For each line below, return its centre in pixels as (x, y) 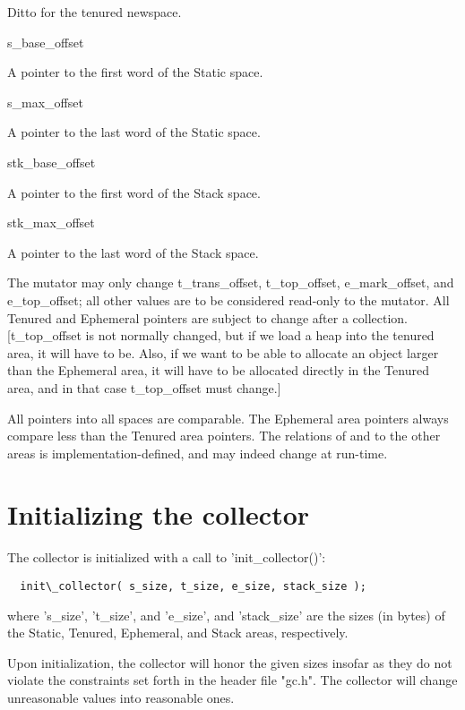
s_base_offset (46, 42)
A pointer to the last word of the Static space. (134, 132)
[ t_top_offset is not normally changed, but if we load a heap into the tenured (221, 335)
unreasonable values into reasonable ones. (121, 698)
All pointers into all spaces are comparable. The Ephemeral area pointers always (228, 418)
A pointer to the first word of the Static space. (135, 72)
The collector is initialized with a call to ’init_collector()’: (167, 557)
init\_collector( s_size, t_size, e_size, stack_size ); (193, 586)
